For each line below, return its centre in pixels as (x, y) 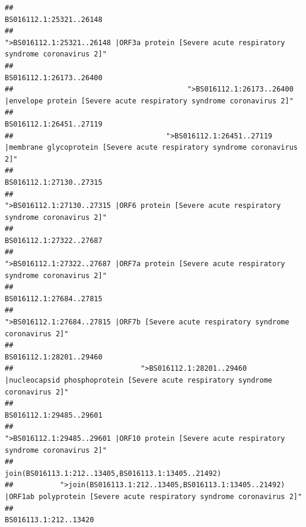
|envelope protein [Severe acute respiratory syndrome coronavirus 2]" (149, 101)
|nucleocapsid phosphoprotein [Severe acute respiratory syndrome (139, 380)
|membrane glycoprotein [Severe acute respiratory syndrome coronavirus (151, 148)
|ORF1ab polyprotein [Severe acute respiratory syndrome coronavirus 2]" (154, 496)
